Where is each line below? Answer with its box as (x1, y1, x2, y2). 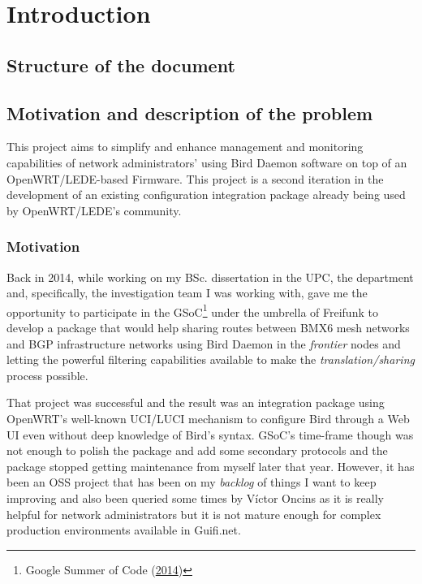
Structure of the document (6, 52, 235, 77)
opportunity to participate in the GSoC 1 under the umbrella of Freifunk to (6, 301, 378, 320)
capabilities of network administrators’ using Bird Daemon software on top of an (6, 154, 407, 171)
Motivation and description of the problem (6, 100, 373, 125)
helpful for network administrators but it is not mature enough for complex (6, 505, 381, 522)
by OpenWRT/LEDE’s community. (6, 201, 182, 218)
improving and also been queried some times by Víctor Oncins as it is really (6, 489, 384, 506)
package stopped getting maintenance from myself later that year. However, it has (6, 457, 415, 474)
